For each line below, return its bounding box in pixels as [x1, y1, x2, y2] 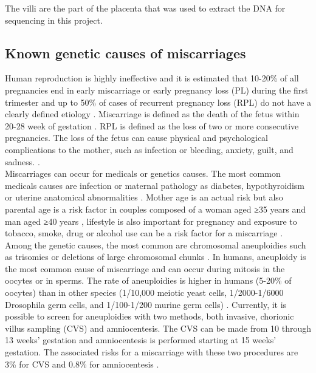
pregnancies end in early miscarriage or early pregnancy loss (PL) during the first [5, 83, 309, 96]
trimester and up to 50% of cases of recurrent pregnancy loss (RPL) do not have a [5, 95, 312, 108]
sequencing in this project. [5, 13, 103, 26]
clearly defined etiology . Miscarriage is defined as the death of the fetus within [5, 108, 300, 120]
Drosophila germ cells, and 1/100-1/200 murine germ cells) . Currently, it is [5, 298, 287, 310]
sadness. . [5, 155, 40, 168]
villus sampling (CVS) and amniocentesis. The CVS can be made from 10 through [5, 321, 311, 334]
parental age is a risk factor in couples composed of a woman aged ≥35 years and [5, 202, 306, 215]
